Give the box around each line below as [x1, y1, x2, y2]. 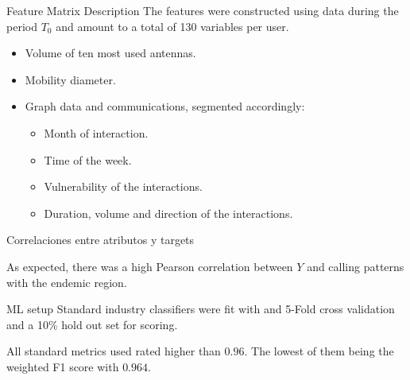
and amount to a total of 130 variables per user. [56, 17, 289, 34]
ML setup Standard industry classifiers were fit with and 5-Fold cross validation [6, 301, 395, 317]
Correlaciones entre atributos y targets [6, 231, 195, 248]
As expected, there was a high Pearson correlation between [6, 258, 293, 274]
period [6, 17, 37, 34]
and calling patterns [307, 258, 404, 274]
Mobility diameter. [25, 71, 116, 87]
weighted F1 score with [6, 358, 119, 374]
